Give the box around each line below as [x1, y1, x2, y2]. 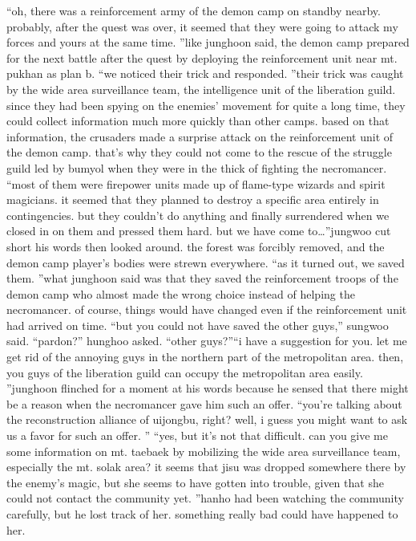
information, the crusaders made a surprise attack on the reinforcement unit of [6, 128, 394, 144]
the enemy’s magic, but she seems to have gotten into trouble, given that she [6, 474, 384, 490]
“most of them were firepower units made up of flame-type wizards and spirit [6, 175, 386, 192]
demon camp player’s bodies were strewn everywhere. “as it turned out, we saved [6, 254, 405, 270]
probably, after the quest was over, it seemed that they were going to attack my [6, 18, 398, 35]
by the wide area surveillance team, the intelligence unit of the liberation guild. [6, 80, 396, 97]
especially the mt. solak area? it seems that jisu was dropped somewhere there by [6, 458, 406, 475]
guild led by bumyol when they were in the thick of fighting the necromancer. [6, 159, 387, 176]
